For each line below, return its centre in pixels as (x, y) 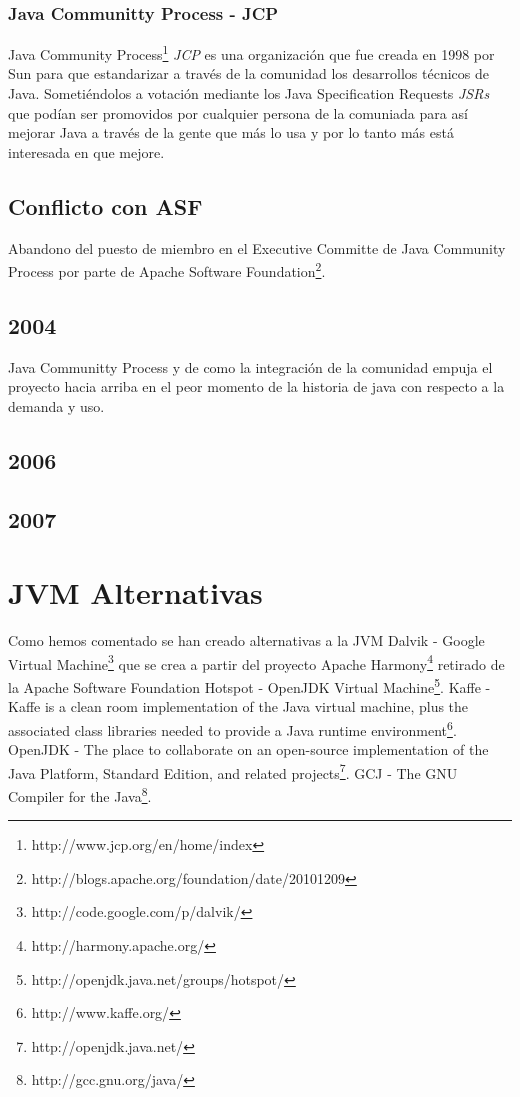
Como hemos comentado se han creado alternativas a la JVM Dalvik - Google (246, 640)
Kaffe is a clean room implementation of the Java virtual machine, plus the (238, 706)
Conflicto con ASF (105, 205)
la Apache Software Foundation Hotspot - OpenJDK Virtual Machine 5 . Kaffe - (249, 685)
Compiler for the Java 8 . (80, 794)
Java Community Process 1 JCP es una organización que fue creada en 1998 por (251, 52)
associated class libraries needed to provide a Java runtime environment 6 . (232, 728)
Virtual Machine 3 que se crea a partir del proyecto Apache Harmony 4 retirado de (256, 662)
